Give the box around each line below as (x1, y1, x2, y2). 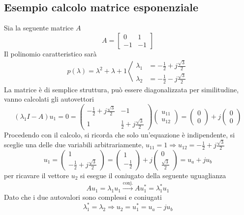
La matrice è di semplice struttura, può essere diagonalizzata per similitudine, (4, 84, 239, 94)
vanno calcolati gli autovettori (4, 94, 94, 104)
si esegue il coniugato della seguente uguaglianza (80, 170, 226, 181)
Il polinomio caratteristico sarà (4, 48, 97, 58)
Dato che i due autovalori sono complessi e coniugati (4, 192, 162, 202)
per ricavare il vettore (4, 170, 69, 181)
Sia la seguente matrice (4, 23, 74, 33)
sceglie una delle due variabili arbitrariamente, (4, 139, 144, 150)
